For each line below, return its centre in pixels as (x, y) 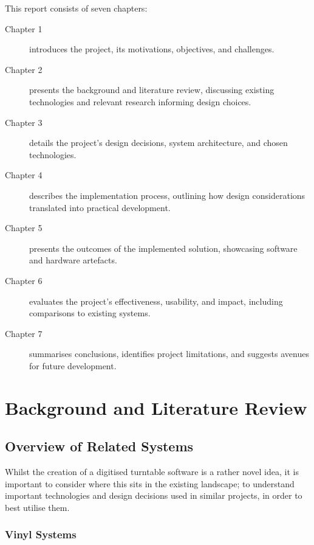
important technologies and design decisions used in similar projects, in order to (154, 495)
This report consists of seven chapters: (76, 8)
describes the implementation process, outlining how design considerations (167, 195)
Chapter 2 (24, 69)
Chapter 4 (24, 175)
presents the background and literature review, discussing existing (152, 90)
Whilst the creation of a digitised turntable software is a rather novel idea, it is (152, 472)
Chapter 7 (24, 333)
